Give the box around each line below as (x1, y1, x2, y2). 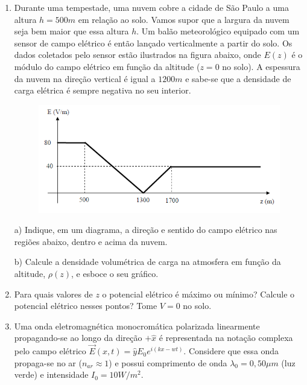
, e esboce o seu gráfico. (71, 267, 159, 279)
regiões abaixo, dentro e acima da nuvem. (14, 235, 168, 247)
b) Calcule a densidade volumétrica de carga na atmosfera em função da (14, 255, 281, 268)
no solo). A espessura (222, 60, 300, 72)
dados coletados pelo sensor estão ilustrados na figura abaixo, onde (14, 48, 261, 61)
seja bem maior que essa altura (14, 25, 129, 37)
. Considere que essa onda (183, 345, 279, 357)
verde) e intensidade (14, 368, 89, 381)
